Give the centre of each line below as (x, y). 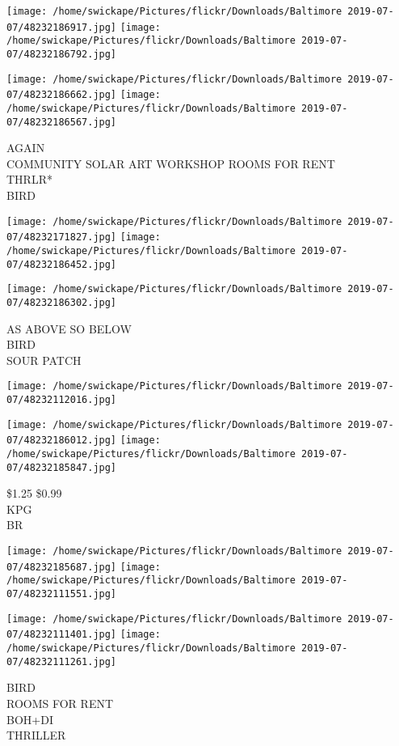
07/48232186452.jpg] (62, 264)
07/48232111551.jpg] (62, 594)
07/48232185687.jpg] (62, 567)
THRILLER (36, 735)
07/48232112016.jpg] (62, 400)
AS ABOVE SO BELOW (69, 328)
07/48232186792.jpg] (62, 54)
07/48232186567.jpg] (62, 122)
